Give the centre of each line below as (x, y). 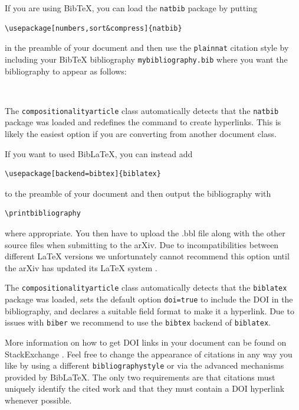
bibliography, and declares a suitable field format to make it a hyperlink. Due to (149, 310)
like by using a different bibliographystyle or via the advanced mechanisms (144, 365)
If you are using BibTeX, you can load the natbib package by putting (131, 8)
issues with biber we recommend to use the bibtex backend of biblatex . (138, 322)
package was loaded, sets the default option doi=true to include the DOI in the (149, 299)
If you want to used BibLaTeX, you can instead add (99, 153)
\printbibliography (43, 214)
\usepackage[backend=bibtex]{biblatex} (83, 174)
